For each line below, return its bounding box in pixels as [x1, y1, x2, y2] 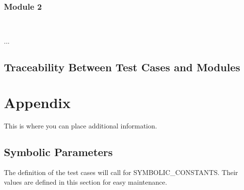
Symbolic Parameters [4, 144, 113, 159]
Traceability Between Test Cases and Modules [4, 59, 240, 74]
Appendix [4, 93, 71, 112]
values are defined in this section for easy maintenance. [4, 176, 167, 187]
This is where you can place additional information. [4, 121, 157, 131]
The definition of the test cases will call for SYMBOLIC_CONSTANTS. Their [4, 167, 238, 177]
